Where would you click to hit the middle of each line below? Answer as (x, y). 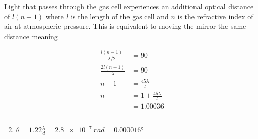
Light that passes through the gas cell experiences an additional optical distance (129, 6)
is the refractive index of (215, 16)
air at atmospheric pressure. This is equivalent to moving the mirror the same (125, 26)
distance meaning (31, 36)
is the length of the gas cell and (120, 16)
